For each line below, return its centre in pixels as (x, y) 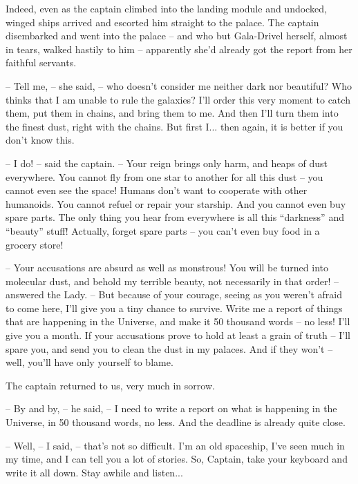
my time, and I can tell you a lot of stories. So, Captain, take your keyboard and (177, 459)
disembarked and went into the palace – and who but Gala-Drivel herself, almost (177, 36)
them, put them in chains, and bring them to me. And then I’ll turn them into (172, 113)
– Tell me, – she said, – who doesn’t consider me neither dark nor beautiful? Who (179, 85)
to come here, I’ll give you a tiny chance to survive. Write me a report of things (174, 308)
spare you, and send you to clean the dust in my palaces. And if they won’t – (169, 348)
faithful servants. (41, 62)
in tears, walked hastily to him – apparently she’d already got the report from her (179, 49)
